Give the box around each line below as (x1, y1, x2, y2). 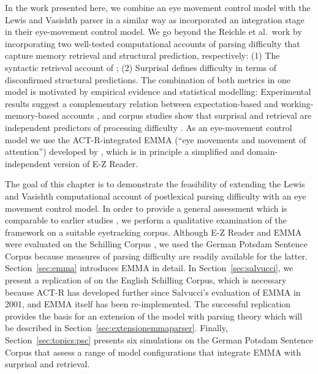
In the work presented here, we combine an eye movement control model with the (5, 1, 311, 13)
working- (281, 97, 314, 110)
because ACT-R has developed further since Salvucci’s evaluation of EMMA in (5, 285, 301, 298)
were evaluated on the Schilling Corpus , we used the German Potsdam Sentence (5, 237, 308, 250)
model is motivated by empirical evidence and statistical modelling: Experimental (5, 85, 311, 98)
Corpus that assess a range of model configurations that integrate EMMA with (5, 345, 301, 358)
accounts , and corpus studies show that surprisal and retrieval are (62, 109, 312, 122)
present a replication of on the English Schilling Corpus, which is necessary (5, 274, 287, 286)
